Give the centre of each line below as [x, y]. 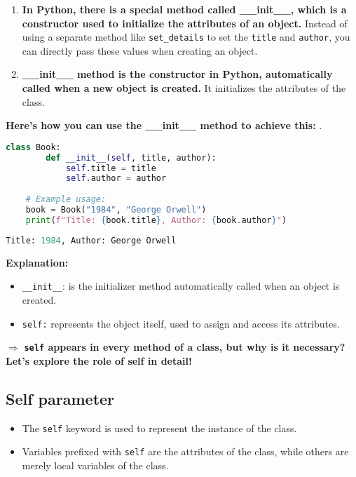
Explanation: [37, 262]
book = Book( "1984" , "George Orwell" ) [116, 210]
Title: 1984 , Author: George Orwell [91, 240]
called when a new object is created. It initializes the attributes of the [184, 88]
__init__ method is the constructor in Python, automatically [177, 74]
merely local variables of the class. [95, 465]
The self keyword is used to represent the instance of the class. [159, 428]
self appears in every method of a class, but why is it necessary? [185, 347]
